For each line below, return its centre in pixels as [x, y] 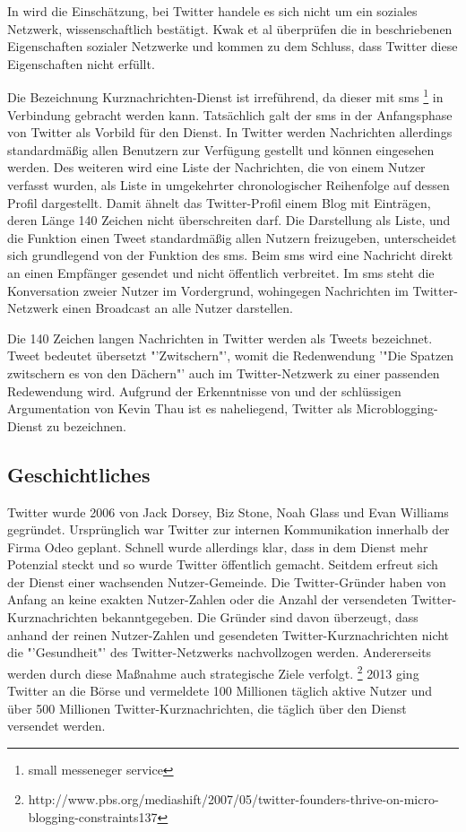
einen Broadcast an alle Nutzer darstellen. [177, 308]
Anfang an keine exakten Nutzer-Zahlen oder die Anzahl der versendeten [207, 599]
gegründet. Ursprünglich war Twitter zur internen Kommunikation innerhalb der [229, 529]
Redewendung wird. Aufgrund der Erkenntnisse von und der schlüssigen [204, 390]
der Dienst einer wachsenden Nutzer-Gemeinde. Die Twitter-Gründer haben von [227, 581]
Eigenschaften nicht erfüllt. [81, 63]
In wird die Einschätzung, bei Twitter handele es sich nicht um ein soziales [212, 11]
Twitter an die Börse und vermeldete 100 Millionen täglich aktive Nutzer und [220, 691]
